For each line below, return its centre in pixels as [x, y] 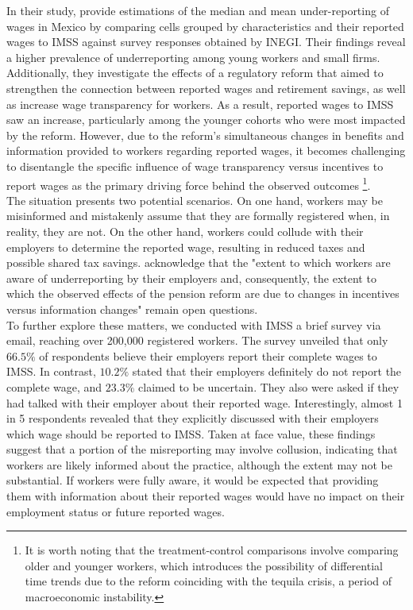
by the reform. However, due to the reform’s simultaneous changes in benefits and [205, 135]
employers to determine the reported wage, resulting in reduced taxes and [186, 247]
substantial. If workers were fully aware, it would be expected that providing [193, 480]
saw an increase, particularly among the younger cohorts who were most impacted [206, 120]
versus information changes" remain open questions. [132, 309]
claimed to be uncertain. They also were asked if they [269, 386]
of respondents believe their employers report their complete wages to [208, 355]
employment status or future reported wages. [116, 511]
